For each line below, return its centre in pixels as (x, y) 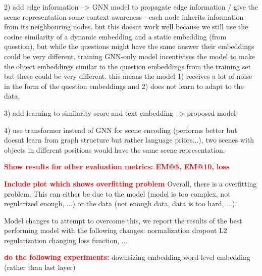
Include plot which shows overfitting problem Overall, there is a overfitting (130, 183)
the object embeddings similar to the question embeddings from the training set (127, 66)
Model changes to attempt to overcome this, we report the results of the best (123, 220)
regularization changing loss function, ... (66, 240)
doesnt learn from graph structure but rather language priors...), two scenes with (129, 140)
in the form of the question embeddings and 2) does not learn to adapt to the (124, 86)
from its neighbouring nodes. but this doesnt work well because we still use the (126, 27)
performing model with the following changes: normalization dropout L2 (116, 230)
